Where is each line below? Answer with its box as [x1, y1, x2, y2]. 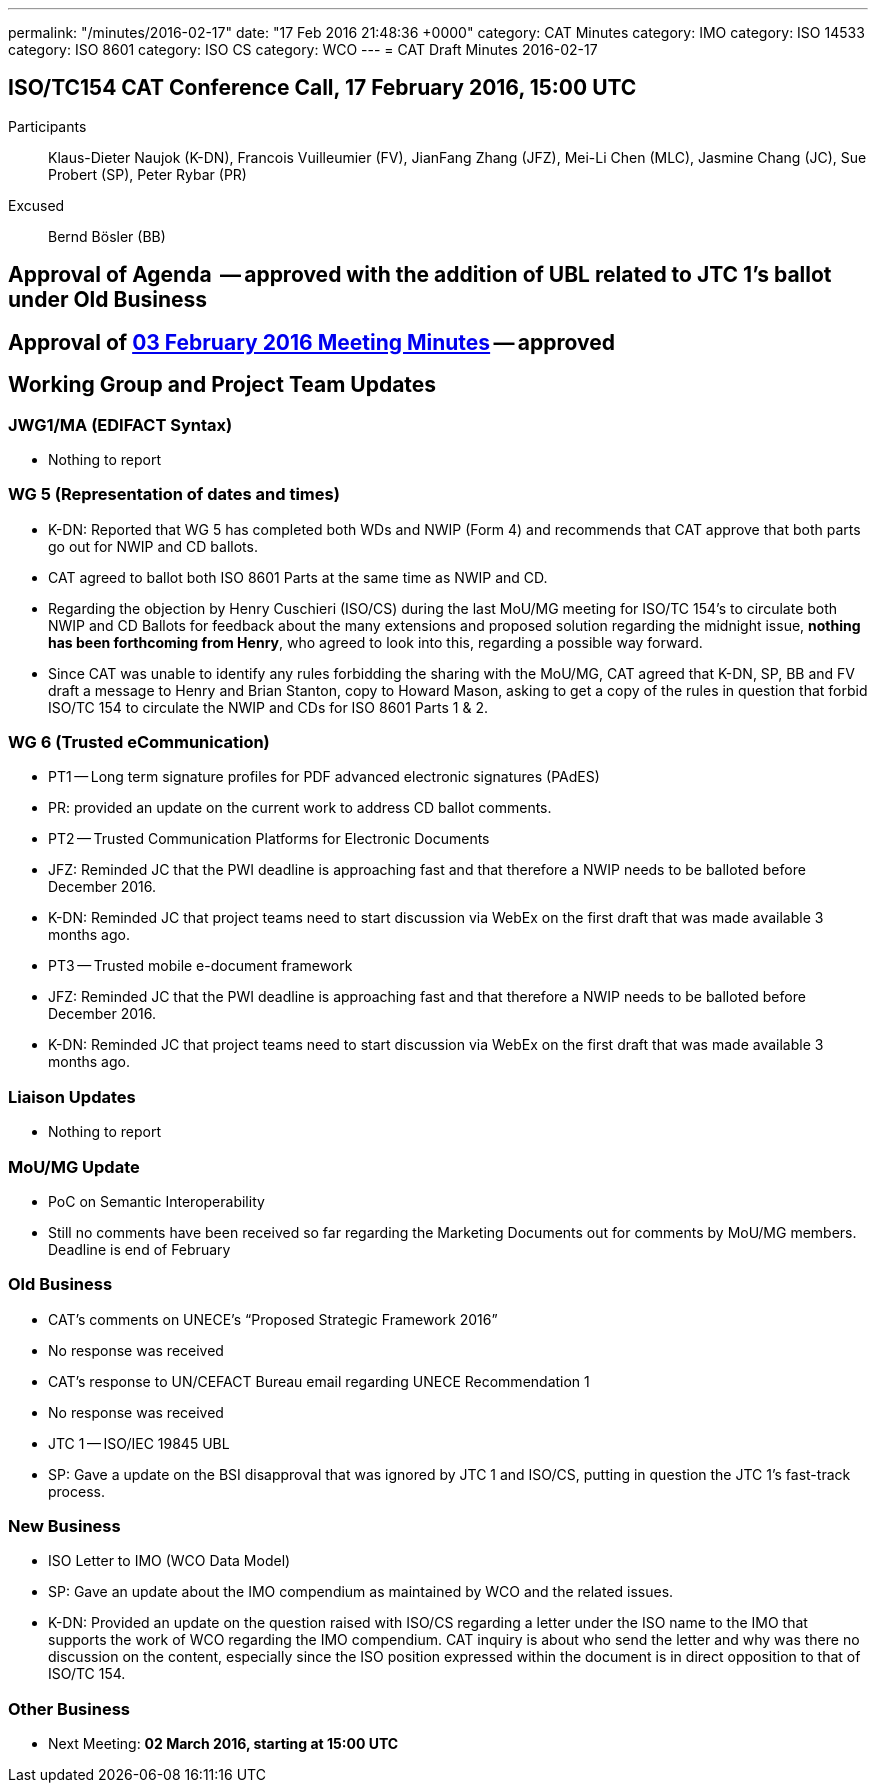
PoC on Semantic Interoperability [48, 1192, 265, 1210]
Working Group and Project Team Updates [8, 372, 437, 398]
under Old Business [8, 287, 208, 313]
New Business [8, 1516, 121, 1537]
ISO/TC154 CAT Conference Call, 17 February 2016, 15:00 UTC [8, 75, 637, 101]
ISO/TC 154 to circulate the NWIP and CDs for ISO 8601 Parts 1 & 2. [48, 698, 489, 716]
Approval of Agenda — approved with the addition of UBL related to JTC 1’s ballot [8, 262, 832, 288]
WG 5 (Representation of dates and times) [8, 484, 340, 505]
